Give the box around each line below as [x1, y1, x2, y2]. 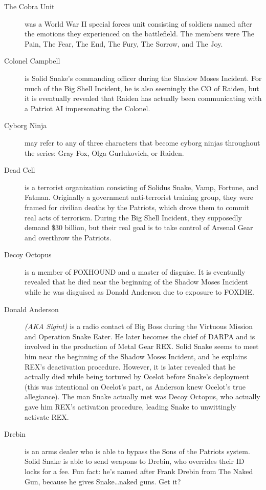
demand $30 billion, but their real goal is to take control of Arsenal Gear [25, 222, 253, 233]
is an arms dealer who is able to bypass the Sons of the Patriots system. [25, 445, 250, 456]
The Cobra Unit [4, 1, 55, 11]
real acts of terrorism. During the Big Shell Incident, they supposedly [25, 212, 242, 222]
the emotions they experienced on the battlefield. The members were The [25, 28, 254, 39]
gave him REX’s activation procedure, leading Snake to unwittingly [25, 401, 236, 412]
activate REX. [25, 411, 69, 422]
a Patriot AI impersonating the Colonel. [25, 103, 150, 113]
